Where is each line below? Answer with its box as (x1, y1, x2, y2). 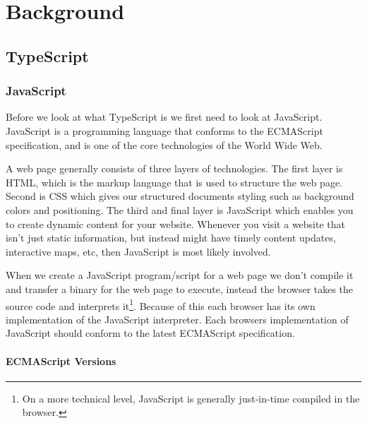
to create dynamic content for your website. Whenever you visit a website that (6, 216, 346, 231)
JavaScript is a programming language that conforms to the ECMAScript (6, 123, 323, 138)
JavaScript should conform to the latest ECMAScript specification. (6, 326, 295, 340)
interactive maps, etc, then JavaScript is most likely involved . (6, 244, 271, 258)
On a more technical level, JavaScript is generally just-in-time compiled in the (22, 391, 360, 405)
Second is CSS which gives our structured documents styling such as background (6, 189, 354, 203)
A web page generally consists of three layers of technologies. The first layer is (6, 161, 343, 176)
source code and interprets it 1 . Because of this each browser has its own (6, 296, 315, 313)
